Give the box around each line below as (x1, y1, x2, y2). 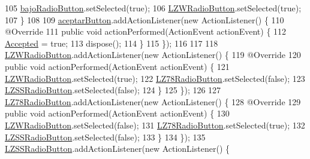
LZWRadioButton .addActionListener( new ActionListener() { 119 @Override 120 (5, 48, 301, 61)
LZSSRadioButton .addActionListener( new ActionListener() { (5, 142, 230, 155)
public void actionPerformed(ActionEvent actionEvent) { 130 (5, 107, 230, 120)
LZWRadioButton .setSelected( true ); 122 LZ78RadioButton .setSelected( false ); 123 (5, 72, 305, 84)
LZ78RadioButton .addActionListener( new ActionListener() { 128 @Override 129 (5, 95, 301, 108)
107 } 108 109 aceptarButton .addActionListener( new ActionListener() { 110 (5, 13, 284, 26)
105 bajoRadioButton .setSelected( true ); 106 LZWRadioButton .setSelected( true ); (5, 2, 302, 14)
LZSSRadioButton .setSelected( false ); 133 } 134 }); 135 (5, 130, 206, 143)
